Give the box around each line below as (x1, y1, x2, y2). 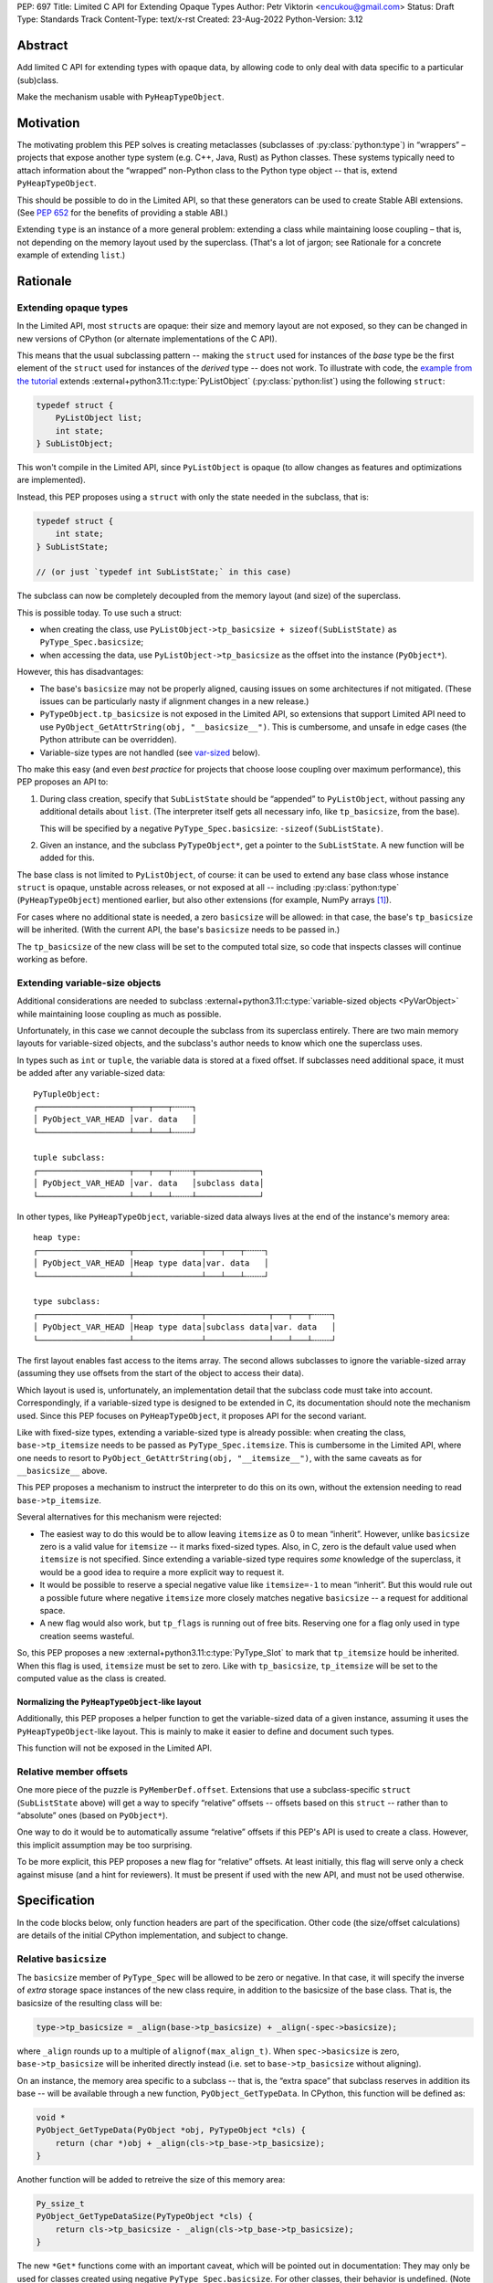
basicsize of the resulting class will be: (16, 1997, 163, 2008)
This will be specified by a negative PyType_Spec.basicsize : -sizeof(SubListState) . (39, 823, 383, 834)
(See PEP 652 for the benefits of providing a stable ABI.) (16, 206, 228, 218)
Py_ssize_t (36, 2199, 85, 2209)
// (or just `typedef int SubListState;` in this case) (36, 567, 292, 577)
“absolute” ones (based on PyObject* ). (16, 1810, 168, 1821)
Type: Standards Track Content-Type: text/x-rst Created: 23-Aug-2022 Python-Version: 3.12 (16, 14, 363, 25)
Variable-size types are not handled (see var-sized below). (39, 747, 260, 758)
